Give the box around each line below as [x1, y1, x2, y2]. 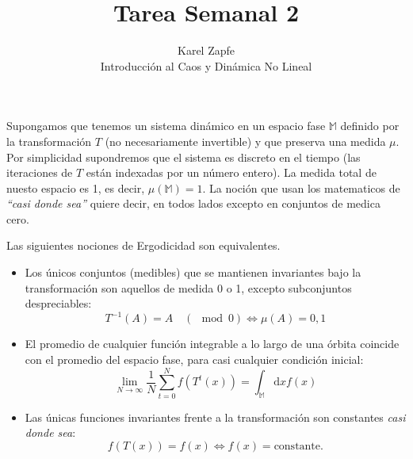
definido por [340, 117, 400, 134]
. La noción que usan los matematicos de [202, 179, 400, 196]
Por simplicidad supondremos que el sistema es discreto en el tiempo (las [6, 148, 361, 165]
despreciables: [25, 295, 92, 312]
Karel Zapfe [178, 42, 235, 59]
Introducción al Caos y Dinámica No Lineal [100, 57, 312, 74]
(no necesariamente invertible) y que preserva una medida [105, 132, 386, 149]
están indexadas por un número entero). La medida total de [86, 164, 377, 181]
